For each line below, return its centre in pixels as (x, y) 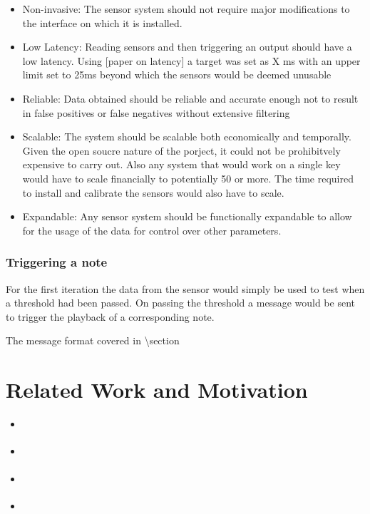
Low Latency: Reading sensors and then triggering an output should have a (187, 47)
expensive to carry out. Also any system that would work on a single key (181, 164)
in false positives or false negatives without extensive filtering (156, 112)
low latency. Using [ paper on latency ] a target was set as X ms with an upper (191, 60)
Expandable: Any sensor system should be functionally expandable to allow (187, 216)
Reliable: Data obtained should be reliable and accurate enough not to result (190, 98)
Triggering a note (57, 262)
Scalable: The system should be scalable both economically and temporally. (187, 137)
